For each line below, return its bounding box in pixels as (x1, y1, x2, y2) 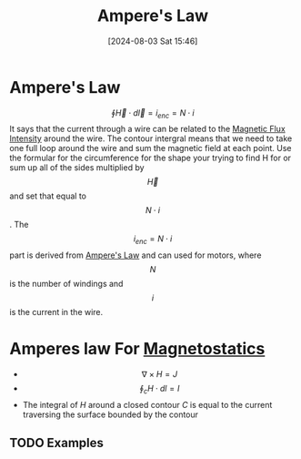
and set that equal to (9, 190, 86, 201)
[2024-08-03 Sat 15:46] (107, 36, 198, 46)
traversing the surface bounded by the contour (22, 409, 198, 420)
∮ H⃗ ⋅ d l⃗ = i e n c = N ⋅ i (111, 107, 195, 120)
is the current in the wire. (9, 307, 104, 318)
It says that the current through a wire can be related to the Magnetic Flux (9, 124, 286, 135)
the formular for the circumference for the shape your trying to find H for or (9, 152, 292, 164)
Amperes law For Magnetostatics (9, 339, 266, 360)
